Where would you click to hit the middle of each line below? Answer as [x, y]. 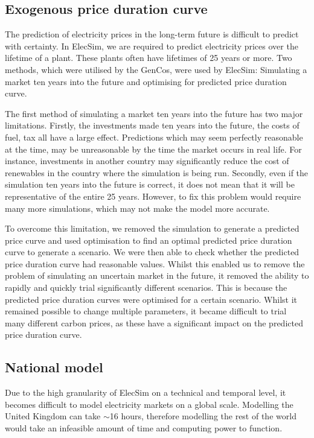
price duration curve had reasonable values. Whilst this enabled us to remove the [155, 263]
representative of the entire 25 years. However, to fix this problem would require [153, 196]
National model [54, 367]
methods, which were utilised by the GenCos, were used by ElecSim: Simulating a [156, 69]
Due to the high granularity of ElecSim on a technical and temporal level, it [146, 392]
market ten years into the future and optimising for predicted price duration [146, 81]
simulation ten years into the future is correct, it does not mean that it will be [150, 184]
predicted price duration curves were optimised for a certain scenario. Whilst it [151, 299]
